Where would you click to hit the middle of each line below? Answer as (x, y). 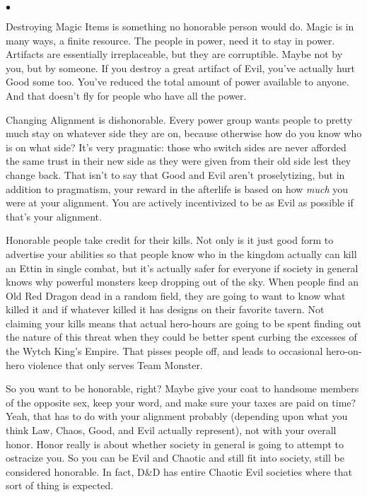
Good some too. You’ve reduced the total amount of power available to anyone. (177, 82)
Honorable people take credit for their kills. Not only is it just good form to (170, 240)
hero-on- (344, 351)
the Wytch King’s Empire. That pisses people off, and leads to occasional (164, 351)
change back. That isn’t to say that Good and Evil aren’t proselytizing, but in (175, 174)
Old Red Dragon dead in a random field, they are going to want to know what (176, 295)
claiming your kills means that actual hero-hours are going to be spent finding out (183, 323)
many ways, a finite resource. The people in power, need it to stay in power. (170, 40)
